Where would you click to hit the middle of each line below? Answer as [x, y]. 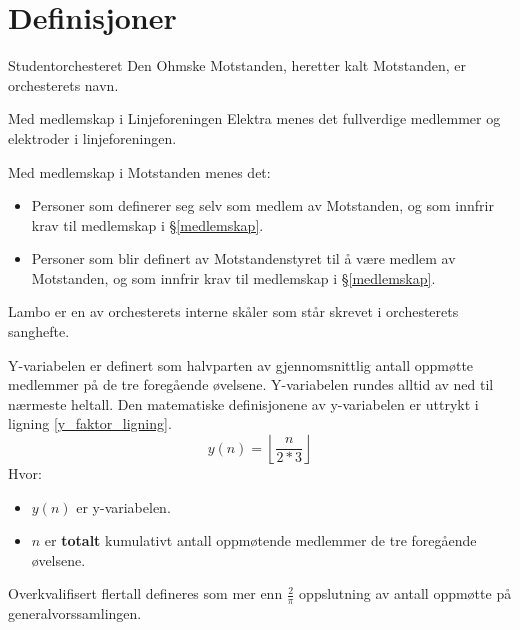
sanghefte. [39, 331]
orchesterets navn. [63, 84]
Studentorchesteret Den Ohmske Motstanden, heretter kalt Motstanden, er [237, 65]
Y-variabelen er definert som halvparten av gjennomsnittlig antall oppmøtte [241, 364]
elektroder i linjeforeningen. [92, 137]
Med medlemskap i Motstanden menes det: [139, 171]
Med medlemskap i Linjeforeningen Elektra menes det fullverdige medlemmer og [254, 118]
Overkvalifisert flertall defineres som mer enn [145, 593]
